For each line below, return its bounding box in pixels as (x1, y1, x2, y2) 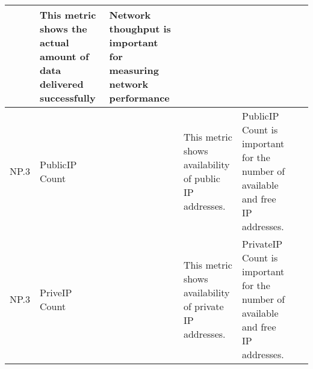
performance (109, 91, 170, 105)
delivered (40, 77, 84, 91)
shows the (40, 22, 87, 35)
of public (183, 171, 220, 185)
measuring (109, 63, 159, 77)
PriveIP (40, 285, 72, 299)
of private (183, 299, 224, 313)
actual (40, 35, 69, 49)
